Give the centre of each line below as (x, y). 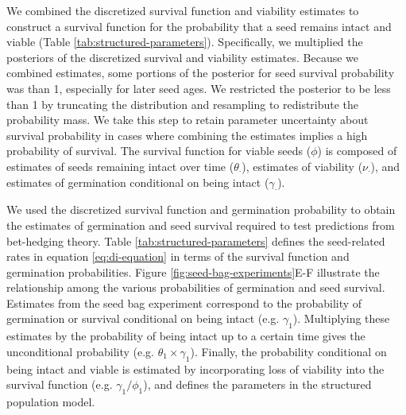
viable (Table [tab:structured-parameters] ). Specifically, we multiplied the (185, 42)
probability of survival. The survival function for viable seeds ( (159, 151)
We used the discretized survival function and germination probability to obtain (201, 209)
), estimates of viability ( (302, 166)
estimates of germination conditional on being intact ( (138, 182)
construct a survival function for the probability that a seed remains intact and (199, 26)
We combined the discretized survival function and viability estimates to (183, 10)
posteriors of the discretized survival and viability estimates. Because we (183, 57)
